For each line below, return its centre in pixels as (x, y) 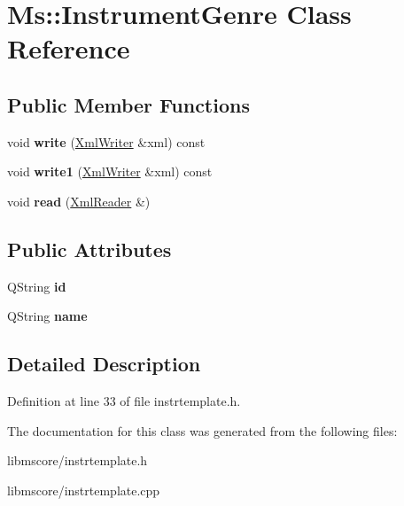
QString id (37, 286)
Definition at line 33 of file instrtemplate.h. (124, 401)
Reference (69, 48)
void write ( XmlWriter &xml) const (106, 141)
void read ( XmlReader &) (79, 201)
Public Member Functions (128, 104)
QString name (47, 316)
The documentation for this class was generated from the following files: (202, 430)
